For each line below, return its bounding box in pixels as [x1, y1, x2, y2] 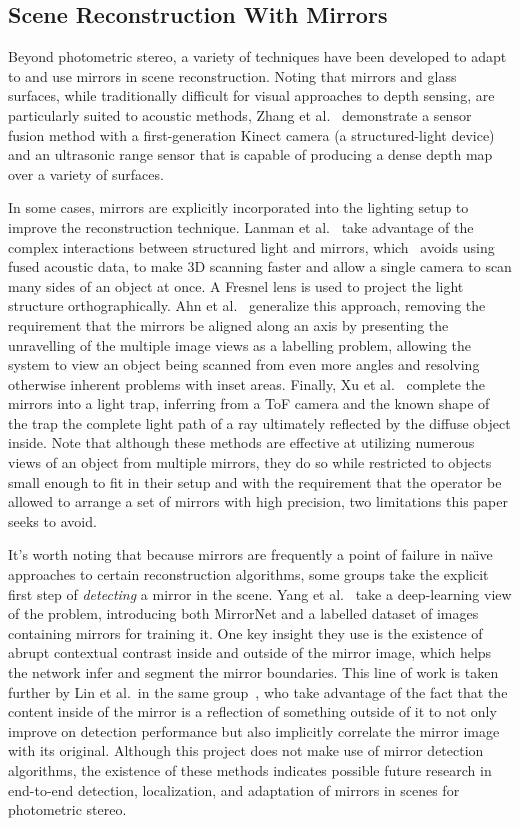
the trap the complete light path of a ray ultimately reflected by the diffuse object [8, 412, 511, 433]
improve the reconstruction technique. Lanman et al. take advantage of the [8, 216, 474, 237]
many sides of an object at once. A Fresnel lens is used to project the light [8, 275, 464, 296]
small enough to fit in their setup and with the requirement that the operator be [8, 471, 502, 492]
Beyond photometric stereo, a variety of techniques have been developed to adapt [8, 46, 507, 67]
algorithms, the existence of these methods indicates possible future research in [8, 759, 492, 780]
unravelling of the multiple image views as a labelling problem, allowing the [8, 334, 472, 355]
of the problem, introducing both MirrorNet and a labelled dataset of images [8, 603, 479, 624]
